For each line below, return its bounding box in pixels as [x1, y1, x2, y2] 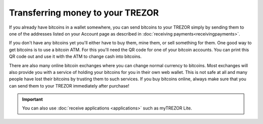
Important [22, 96, 43, 102]
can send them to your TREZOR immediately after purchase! [9, 83, 130, 89]
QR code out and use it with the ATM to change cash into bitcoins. [9, 53, 142, 59]
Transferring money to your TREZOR [9, 7, 159, 18]
